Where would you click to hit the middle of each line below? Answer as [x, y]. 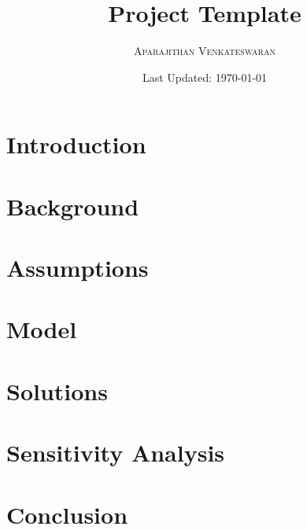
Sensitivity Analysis [116, 453]
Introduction [76, 144]
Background [73, 206]
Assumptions [78, 268]
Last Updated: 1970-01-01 [205, 77]
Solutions [57, 390]
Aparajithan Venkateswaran [205, 51]
